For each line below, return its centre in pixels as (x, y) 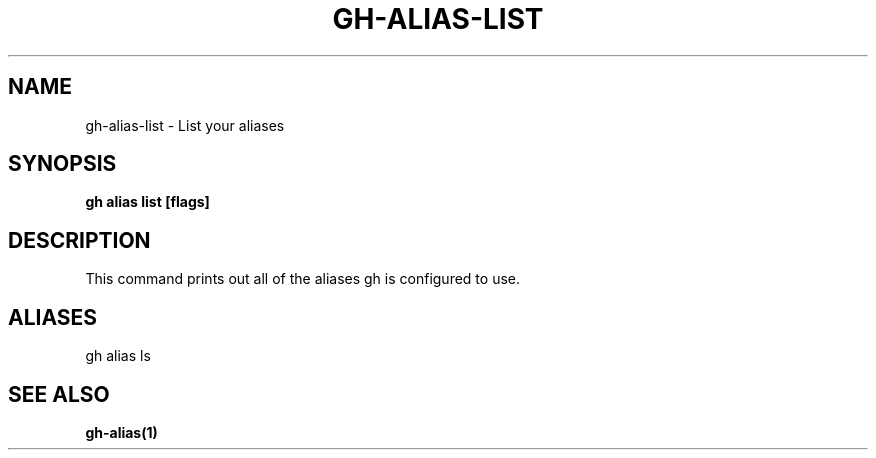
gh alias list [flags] (147, 202)
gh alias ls (118, 356)
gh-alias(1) (121, 432)
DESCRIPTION (79, 240)
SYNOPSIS (62, 164)
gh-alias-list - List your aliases (185, 125)
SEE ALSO (59, 394)
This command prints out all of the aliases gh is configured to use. (302, 279)
